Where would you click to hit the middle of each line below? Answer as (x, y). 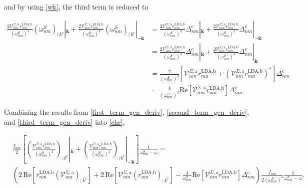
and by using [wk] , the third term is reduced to (76, 6)
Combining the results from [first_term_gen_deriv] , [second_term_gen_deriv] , (126, 112)
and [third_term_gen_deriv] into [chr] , (64, 121)
